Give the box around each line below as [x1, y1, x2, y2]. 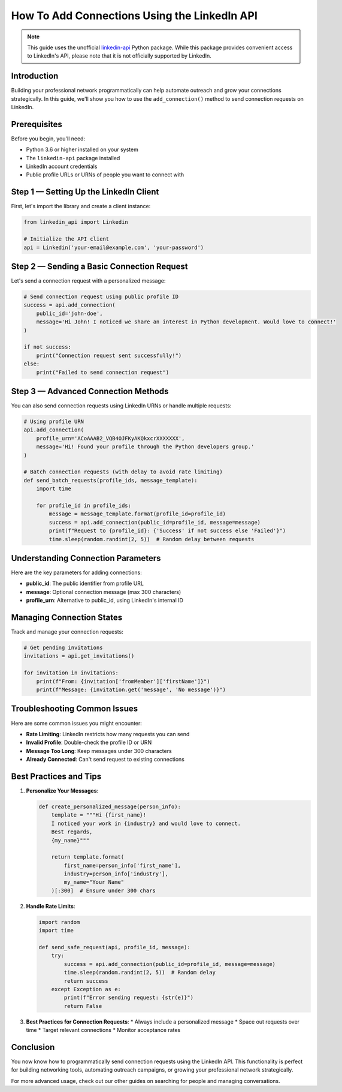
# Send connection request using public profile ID [23, 293, 179, 300]
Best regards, [51, 829, 93, 835]
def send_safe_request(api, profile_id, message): [38, 944, 191, 951]
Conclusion [11, 1042, 55, 1052]
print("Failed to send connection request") [36, 369, 170, 376]
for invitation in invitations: [23, 670, 119, 676]
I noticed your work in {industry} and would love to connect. [51, 820, 241, 827]
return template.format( [51, 854, 125, 860]
